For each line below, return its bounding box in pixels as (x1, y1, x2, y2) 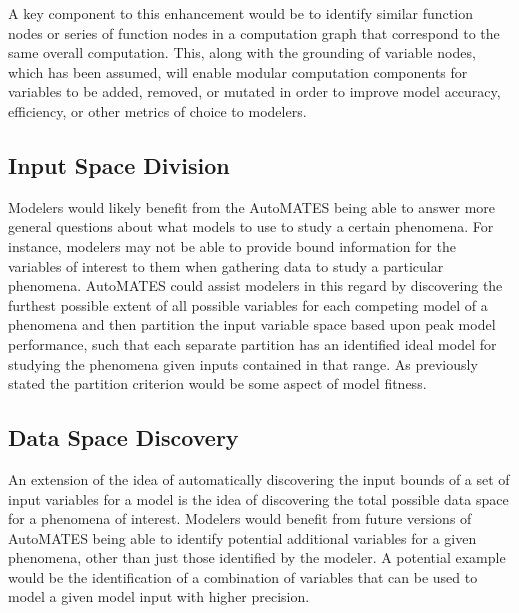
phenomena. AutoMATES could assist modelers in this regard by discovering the (8, 275, 503, 296)
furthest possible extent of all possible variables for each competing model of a (8, 294, 488, 315)
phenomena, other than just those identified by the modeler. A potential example (8, 547, 506, 568)
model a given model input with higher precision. (8, 586, 310, 607)
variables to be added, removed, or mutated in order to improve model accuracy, (8, 81, 501, 102)
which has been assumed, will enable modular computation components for (8, 61, 468, 82)
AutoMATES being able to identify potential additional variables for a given (8, 527, 477, 548)
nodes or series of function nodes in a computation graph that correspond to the (8, 22, 500, 43)
